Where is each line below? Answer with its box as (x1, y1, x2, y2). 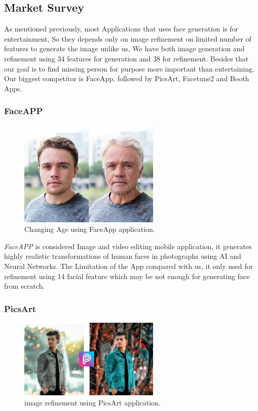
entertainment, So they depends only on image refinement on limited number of (4, 33, 251, 44)
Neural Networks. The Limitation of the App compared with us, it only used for (4, 260, 253, 271)
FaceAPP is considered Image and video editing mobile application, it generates (4, 241, 252, 251)
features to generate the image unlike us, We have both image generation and (4, 43, 245, 54)
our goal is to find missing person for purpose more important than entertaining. (4, 63, 254, 74)
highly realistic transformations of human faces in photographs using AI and (4, 251, 241, 261)
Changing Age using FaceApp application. (24, 224, 155, 234)
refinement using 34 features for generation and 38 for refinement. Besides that (4, 53, 249, 63)
